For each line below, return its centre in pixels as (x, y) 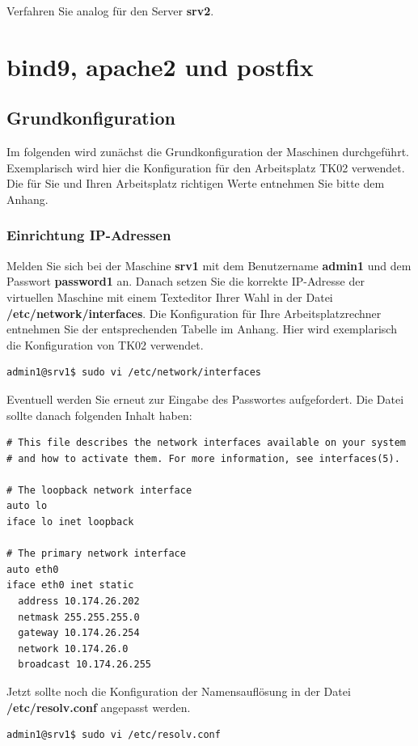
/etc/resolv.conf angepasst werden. (99, 707)
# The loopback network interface (99, 490)
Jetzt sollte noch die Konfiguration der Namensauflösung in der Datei (179, 691)
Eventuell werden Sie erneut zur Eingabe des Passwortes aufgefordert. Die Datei (205, 398)
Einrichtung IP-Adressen (89, 235)
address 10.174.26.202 (79, 602)
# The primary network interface (96, 554)
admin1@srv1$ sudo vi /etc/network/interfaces (134, 373)
